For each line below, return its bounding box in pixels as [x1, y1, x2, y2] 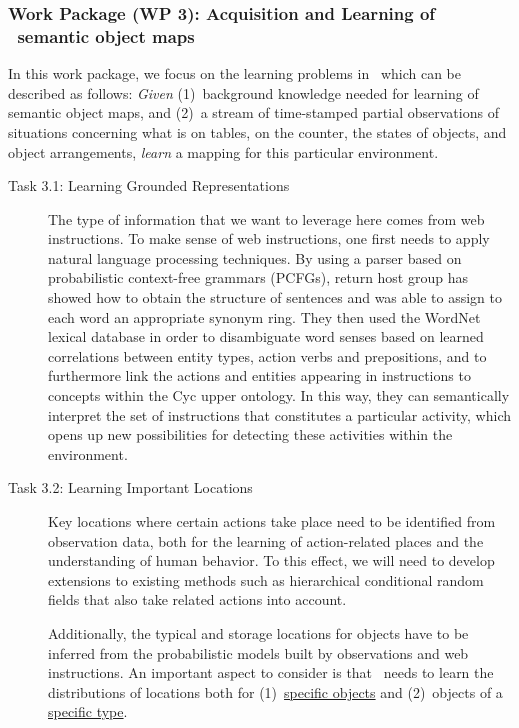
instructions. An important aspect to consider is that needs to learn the [48, 662, 494, 683]
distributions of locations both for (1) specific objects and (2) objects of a [48, 681, 503, 702]
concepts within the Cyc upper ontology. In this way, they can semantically [48, 385, 510, 406]
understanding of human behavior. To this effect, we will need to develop [48, 550, 495, 571]
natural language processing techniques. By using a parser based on [48, 247, 462, 268]
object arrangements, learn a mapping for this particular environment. [8, 141, 439, 162]
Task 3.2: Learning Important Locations [8, 477, 253, 498]
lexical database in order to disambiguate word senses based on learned [48, 326, 484, 347]
